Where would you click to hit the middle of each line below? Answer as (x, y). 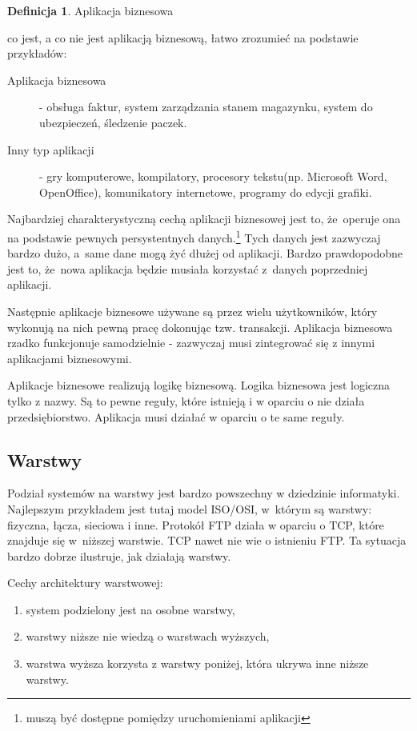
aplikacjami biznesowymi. (70, 358)
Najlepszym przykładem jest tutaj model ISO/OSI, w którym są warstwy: (190, 508)
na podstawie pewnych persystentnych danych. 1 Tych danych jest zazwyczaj (194, 236)
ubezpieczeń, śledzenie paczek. (113, 122)
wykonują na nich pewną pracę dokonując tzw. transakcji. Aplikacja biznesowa (200, 327)
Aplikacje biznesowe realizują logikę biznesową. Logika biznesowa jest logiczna (199, 385)
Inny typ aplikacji (51, 149)
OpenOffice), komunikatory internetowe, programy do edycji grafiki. (206, 192)
